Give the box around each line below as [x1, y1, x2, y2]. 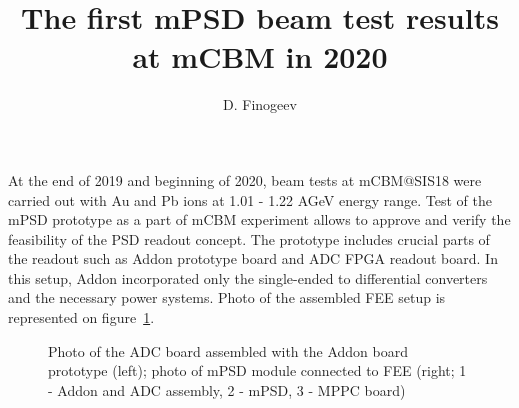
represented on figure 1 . [8, 307, 155, 328]
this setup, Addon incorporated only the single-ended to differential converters [8, 267, 488, 288]
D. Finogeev [223, 94, 297, 115]
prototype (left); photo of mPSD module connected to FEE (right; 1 [48, 360, 467, 381]
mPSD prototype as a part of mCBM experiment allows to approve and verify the [8, 209, 511, 230]
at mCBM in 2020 [132, 36, 388, 77]
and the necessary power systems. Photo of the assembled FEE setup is [8, 287, 446, 308]
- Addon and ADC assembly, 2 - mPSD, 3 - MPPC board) [48, 379, 406, 400]
